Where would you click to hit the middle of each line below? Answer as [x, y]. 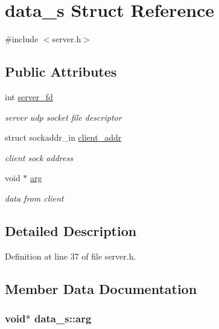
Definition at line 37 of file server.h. [71, 256]
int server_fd [29, 96]
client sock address [39, 157]
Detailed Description [71, 230]
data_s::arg [63, 318]
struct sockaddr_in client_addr [63, 137]
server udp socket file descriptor [63, 117]
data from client [34, 198]
